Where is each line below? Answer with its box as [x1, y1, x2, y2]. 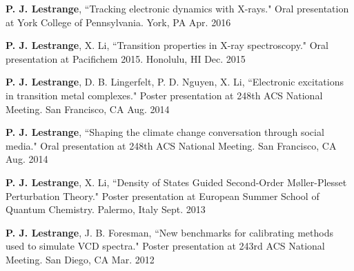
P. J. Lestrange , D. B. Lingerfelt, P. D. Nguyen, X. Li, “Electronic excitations [6, 74, 344, 89]
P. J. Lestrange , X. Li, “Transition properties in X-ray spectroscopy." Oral [6, 38, 328, 52]
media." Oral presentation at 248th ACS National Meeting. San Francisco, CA [6, 138, 337, 152]
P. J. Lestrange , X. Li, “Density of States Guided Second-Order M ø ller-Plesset [6, 174, 347, 189]
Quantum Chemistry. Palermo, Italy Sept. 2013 [6, 202, 206, 217]
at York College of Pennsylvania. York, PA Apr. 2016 [6, 14, 231, 29]
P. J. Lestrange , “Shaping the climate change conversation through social [6, 125, 324, 139]
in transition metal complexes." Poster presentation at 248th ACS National [6, 88, 323, 102]
